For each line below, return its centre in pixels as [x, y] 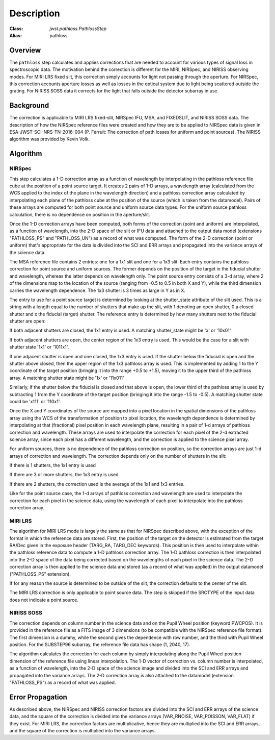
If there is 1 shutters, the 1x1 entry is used [53, 465]
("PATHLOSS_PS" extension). [40, 574]
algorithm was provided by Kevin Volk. [50, 139]
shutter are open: [28, 321]
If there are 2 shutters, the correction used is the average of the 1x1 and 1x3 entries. [97, 484]
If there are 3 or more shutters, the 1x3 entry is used [64, 475]
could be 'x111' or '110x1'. [35, 401]
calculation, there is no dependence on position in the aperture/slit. [80, 214]
